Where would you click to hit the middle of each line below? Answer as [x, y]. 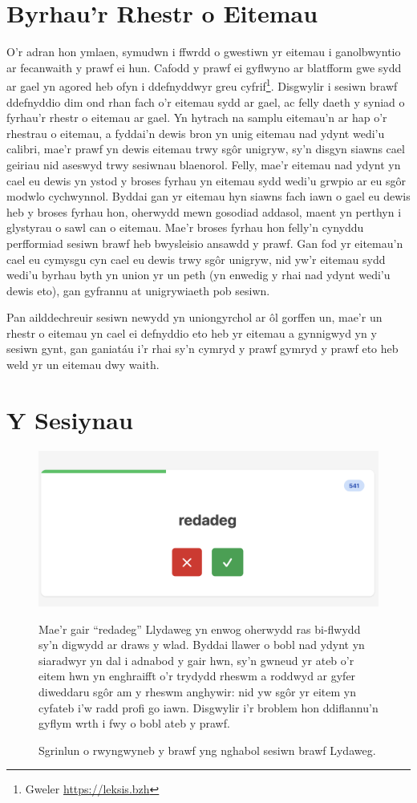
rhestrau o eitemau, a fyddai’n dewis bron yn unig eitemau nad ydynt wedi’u [196, 133]
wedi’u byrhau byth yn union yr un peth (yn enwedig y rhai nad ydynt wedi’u [198, 275]
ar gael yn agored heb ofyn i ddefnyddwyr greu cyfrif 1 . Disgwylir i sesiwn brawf [202, 85]
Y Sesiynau [70, 419]
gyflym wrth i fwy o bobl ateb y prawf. [134, 723]
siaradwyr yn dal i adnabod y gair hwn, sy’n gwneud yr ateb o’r [196, 660]
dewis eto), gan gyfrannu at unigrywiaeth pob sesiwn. [138, 290]
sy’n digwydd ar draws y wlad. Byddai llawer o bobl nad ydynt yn [202, 645]
